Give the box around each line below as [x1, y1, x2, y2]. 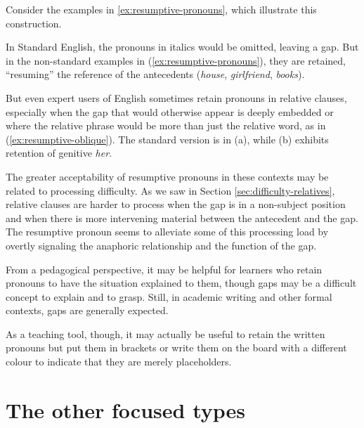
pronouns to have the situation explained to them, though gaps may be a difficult [6, 275, 357, 290]
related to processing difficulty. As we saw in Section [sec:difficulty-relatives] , [6, 183, 335, 197]
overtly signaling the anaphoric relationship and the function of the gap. [6, 238, 317, 252]
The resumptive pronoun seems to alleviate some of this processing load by [6, 224, 329, 239]
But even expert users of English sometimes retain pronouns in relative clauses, [6, 90, 347, 105]
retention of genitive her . [6, 145, 112, 160]
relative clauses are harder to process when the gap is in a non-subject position [6, 197, 346, 212]
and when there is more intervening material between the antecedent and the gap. [6, 210, 358, 225]
